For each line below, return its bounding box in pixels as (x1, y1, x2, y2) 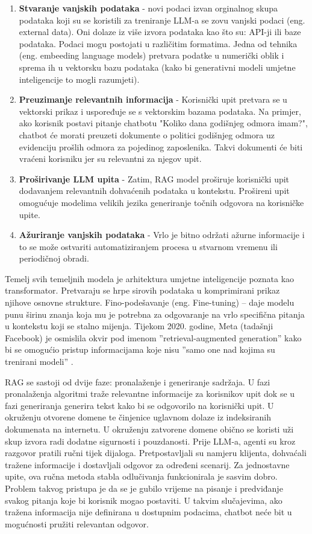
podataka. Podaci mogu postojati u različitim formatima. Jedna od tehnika (19, 37, 298, 50)
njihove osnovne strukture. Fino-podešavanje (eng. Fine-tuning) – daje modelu (5, 296, 295, 309)
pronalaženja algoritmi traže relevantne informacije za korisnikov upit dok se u (5, 387, 295, 400)
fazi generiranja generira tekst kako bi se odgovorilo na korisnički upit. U (5, 399, 274, 411)
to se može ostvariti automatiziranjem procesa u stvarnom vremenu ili (19, 240, 278, 253)
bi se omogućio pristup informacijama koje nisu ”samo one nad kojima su (5, 343, 275, 356)
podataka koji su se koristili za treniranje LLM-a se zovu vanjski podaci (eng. (19, 13, 305, 26)
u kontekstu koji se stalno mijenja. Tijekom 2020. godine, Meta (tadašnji (5, 320, 273, 332)
